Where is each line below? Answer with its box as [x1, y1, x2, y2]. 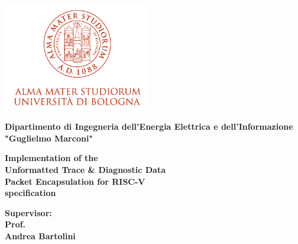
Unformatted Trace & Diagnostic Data [5, 163, 166, 175]
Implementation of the [5, 152, 98, 164]
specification [5, 187, 56, 199]
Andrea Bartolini [5, 229, 76, 242]
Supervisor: [5, 206, 52, 219]
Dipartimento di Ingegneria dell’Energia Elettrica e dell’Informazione [5, 120, 293, 133]
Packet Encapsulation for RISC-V [5, 175, 145, 187]
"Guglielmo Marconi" [5, 131, 93, 144]
